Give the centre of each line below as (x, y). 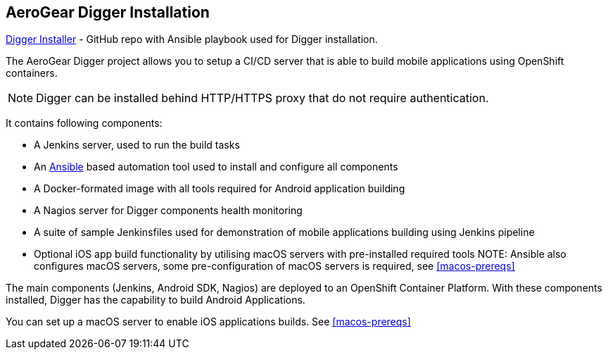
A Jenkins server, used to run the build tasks (137, 145)
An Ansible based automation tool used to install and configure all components (216, 167)
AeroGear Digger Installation (108, 12)
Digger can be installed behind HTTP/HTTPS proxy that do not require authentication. (262, 98)
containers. (32, 73)
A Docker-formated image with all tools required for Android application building (220, 189)
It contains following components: (84, 123)
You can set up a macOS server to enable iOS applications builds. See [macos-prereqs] (208, 322)
